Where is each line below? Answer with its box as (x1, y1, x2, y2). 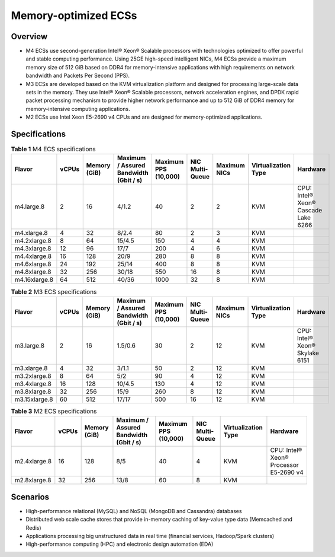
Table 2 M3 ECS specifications (11, 288, 97, 296)
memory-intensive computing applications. (25, 105, 130, 112)
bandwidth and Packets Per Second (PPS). (25, 72, 130, 79)
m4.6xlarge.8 (14, 260, 51, 268)
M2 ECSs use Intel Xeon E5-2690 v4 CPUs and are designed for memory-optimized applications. (25, 113, 263, 121)
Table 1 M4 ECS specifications (11, 145, 96, 154)
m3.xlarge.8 (14, 364, 48, 372)
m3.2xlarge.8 (14, 371, 51, 380)
